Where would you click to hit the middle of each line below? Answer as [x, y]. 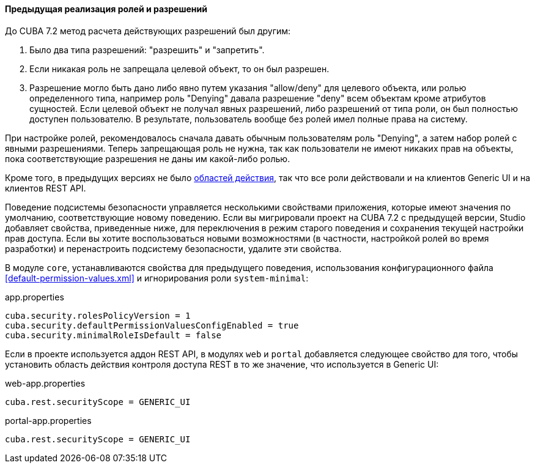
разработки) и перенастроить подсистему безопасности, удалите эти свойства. [173, 248]
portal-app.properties [48, 420]
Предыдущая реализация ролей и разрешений [106, 9]
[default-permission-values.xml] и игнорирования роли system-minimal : [157, 278]
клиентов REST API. [46, 188]
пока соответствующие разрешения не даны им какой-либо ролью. [148, 158]
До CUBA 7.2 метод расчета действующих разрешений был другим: [148, 31]
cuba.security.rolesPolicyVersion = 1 [98, 315]
